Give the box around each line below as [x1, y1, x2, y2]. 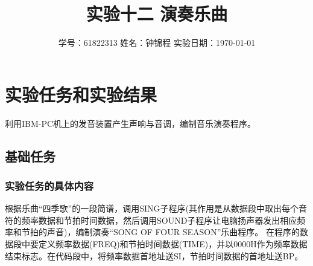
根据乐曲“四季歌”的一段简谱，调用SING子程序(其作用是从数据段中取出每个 [5, 202, 299, 215]
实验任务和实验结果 [5, 82, 157, 106]
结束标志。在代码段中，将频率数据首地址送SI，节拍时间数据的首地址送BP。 [5, 249, 303, 262]
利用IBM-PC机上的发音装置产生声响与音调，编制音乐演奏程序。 [5, 117, 256, 129]
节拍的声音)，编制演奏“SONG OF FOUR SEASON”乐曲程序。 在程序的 [21, 225, 300, 238]
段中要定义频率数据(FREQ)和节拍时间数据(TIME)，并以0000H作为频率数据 [13, 238, 308, 250]
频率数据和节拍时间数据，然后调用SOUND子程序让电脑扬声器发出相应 [21, 213, 297, 226]
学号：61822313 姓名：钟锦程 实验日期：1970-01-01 [58, 36, 256, 49]
